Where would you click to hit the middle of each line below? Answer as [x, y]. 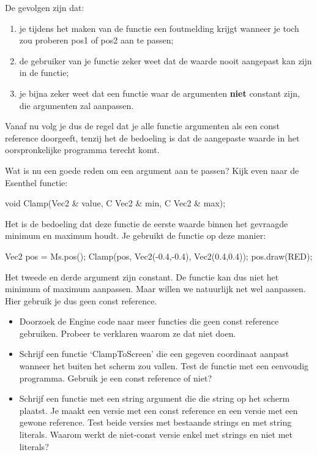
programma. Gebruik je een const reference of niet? [115, 378]
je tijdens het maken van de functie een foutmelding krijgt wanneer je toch [159, 28]
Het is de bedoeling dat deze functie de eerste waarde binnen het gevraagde [147, 223]
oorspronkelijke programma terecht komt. [82, 150]
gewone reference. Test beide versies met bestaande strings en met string [155, 422]
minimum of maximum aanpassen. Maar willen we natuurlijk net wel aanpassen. [155, 289]
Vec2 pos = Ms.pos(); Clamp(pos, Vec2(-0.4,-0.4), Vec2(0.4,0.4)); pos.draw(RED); [159, 256]
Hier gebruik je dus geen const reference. [81, 300]
